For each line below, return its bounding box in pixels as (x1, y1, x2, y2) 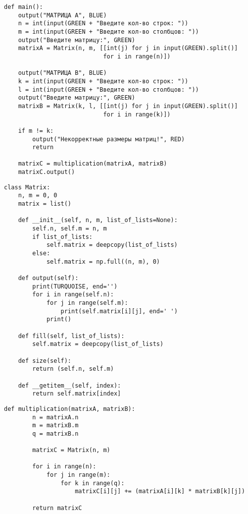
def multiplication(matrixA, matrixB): (4, 405, 135, 412)
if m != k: (18, 127, 54, 134)
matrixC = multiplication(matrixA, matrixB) (18, 160, 167, 168)
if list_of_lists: (32, 233, 93, 240)
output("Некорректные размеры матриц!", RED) (32, 135, 185, 143)
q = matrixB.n (32, 430, 79, 437)
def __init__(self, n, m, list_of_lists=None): (18, 217, 178, 224)
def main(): (4, 3, 43, 10)
